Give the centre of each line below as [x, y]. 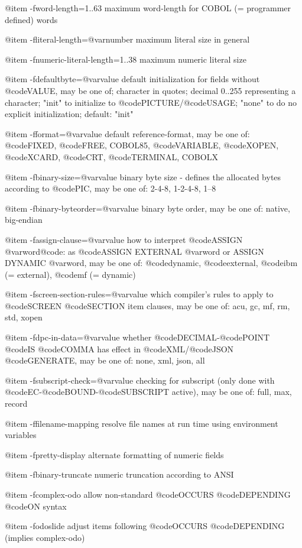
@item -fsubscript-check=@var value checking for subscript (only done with [140, 380]
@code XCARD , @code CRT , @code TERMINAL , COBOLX [111, 156]
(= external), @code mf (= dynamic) [70, 274]
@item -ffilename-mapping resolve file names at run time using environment [142, 423]
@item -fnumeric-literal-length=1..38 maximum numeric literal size [126, 59]
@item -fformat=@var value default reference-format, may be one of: [127, 133]
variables [21, 435]
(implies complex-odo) [45, 537]
